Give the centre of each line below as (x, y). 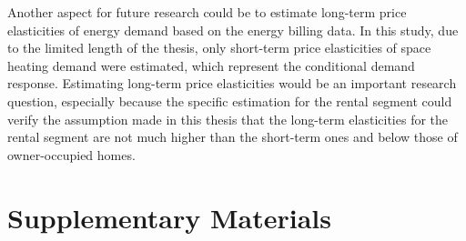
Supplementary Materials (169, 217)
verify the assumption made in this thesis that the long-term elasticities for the (228, 119)
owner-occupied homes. (71, 154)
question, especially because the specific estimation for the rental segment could (230, 100)
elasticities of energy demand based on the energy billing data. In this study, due (233, 30)
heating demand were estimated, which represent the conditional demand (211, 65)
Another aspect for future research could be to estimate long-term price (207, 12)
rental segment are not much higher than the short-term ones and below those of (233, 137)
